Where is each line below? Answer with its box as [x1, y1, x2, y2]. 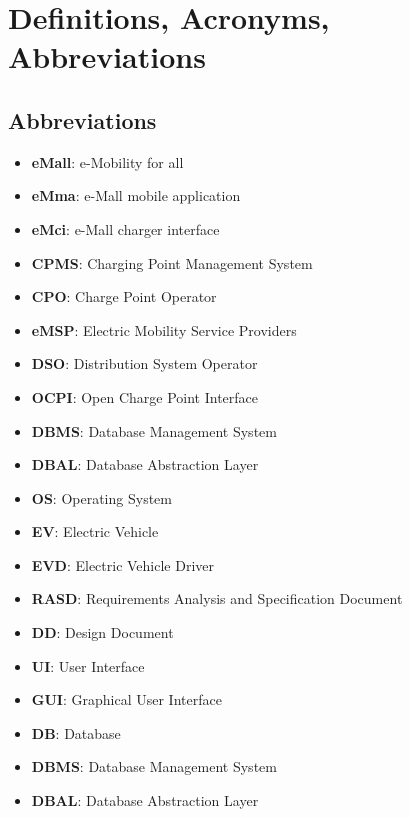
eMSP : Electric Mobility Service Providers [31, 319, 297, 340]
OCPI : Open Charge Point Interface [31, 386, 259, 407]
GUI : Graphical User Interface [31, 689, 222, 710]
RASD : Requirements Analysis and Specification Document [31, 588, 403, 609]
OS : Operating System [31, 487, 172, 508]
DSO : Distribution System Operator [31, 353, 258, 374]
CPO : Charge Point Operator [31, 286, 217, 307]
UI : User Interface [31, 655, 145, 676]
